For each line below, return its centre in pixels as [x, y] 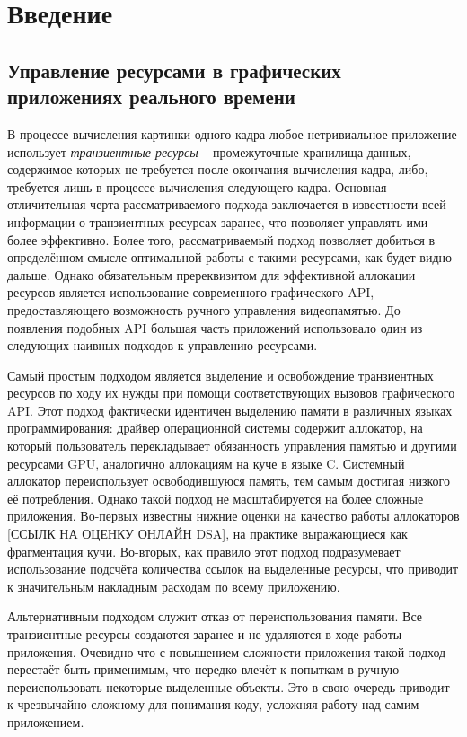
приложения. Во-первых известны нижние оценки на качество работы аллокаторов [233, 516]
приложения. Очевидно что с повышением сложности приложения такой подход [227, 651]
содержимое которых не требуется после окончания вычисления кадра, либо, [218, 169]
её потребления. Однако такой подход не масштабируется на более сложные [216, 498]
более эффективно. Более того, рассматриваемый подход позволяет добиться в [221, 239]
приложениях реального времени [151, 97]
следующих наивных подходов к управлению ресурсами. [163, 345]
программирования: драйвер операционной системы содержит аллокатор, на [215, 428]
